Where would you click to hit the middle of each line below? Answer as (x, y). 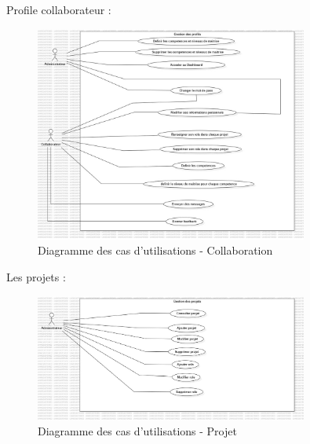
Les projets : (36, 277)
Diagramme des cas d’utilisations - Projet (137, 431)
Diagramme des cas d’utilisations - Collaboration (155, 250)
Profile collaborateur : (59, 9)
